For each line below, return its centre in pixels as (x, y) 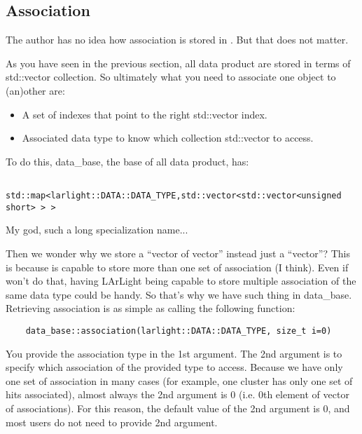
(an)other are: (35, 90)
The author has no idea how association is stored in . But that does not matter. (177, 40)
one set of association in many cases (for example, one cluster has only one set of (179, 380)
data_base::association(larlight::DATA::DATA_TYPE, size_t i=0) (179, 331)
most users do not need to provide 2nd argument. (112, 422)
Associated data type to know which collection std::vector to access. (168, 138)
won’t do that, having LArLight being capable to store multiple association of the (181, 281)
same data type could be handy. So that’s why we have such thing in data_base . (179, 294)
